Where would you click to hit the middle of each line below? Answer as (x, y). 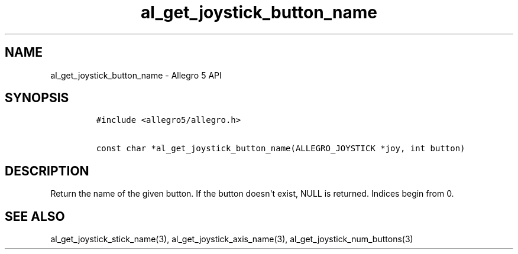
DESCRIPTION (47, 171)
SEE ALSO (35, 216)
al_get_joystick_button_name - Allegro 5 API (136, 75)
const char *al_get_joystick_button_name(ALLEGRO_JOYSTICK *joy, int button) (281, 149)
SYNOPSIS (37, 98)
